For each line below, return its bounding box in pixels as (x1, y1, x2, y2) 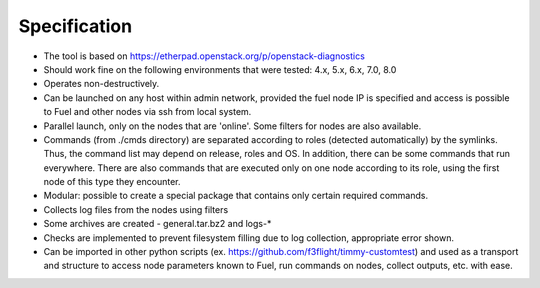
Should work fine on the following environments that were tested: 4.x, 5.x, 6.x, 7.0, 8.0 (43, 63, 397, 75)
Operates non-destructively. (43, 78, 160, 90)
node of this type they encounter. (43, 176, 181, 188)
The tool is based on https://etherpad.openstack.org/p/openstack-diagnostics (43, 50, 365, 62)
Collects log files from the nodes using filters (43, 203, 229, 215)
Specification (18, 15, 133, 37)
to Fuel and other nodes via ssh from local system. (43, 106, 252, 118)
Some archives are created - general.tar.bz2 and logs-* (43, 218, 272, 230)
